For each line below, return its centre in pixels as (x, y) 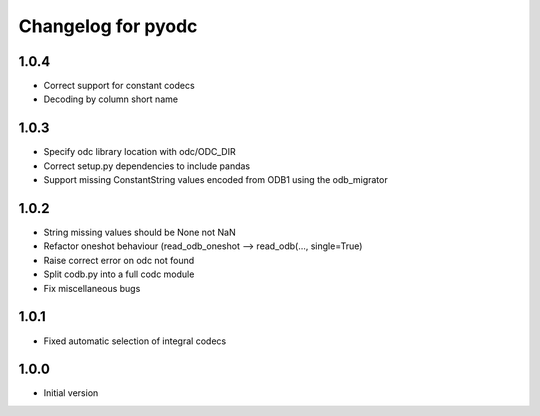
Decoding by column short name (111, 99)
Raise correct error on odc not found (119, 260)
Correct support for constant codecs (119, 86)
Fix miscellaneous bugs (92, 288)
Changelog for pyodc (108, 26)
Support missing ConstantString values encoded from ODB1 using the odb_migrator (216, 180)
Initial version (71, 393)
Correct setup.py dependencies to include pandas (147, 166)
